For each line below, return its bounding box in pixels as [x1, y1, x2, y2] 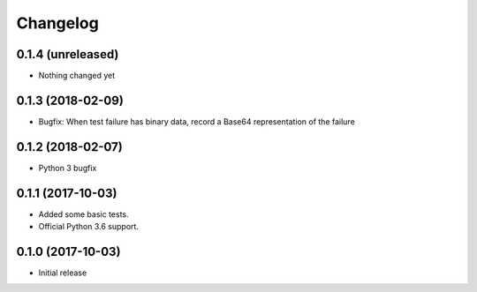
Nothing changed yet [38, 71, 115, 81]
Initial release [38, 267, 87, 278]
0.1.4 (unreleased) [16, 47, 119, 62]
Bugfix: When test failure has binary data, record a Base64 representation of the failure [38, 116, 355, 127]
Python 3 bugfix [38, 162, 97, 173]
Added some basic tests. [38, 208, 129, 220]
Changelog [16, 13, 99, 33]
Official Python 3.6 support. [38, 221, 139, 232]
